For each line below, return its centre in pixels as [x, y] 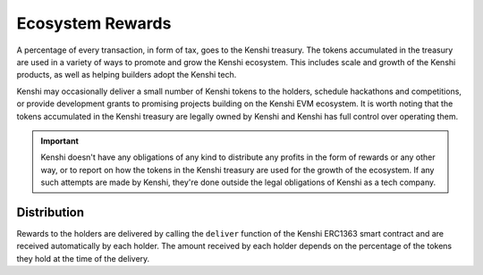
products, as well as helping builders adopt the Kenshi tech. [127, 75]
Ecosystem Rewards [94, 23]
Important [60, 141]
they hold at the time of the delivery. [83, 258]
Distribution [51, 212]
